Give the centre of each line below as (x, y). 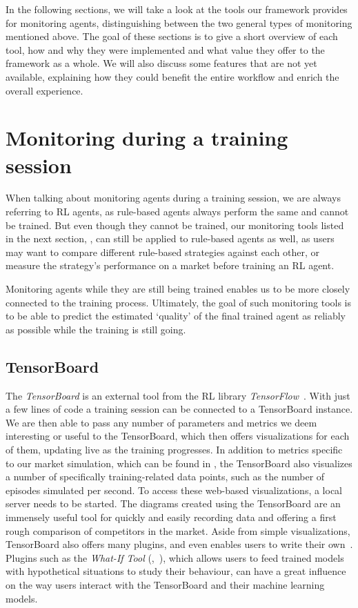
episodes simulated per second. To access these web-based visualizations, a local (174, 490)
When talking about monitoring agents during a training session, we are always (173, 198)
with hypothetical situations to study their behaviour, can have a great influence (176, 571)
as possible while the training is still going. (96, 329)
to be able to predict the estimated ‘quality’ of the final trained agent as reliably (176, 316)
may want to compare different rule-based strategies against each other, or (163, 252)
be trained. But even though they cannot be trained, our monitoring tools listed (175, 225)
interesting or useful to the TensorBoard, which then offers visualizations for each (178, 436)
